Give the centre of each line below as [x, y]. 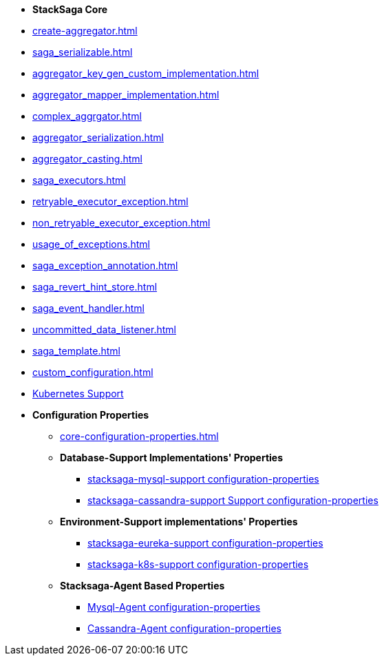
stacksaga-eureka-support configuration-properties [205, 543]
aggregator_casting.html [87, 159]
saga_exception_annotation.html [105, 265]
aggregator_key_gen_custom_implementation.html [146, 73]
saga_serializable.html [83, 52]
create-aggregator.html [85, 31]
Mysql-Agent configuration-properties [174, 607]
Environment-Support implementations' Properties [179, 522]
